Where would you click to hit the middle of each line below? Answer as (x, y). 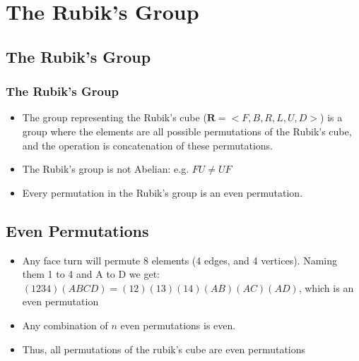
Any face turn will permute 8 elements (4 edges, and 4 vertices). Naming (179, 260)
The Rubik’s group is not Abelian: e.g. (106, 169)
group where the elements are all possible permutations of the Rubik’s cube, (187, 131)
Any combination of (65, 325)
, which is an (326, 287)
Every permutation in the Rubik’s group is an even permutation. (163, 192)
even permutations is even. (178, 325)
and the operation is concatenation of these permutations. (148, 145)
